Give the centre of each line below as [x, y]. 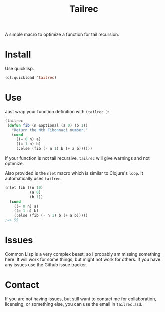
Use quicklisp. [20, 69]
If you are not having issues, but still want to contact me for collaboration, [81, 299]
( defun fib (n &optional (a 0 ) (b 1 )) [48, 125]
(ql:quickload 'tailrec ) [31, 78]
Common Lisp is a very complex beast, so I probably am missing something [83, 254]
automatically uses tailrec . [34, 179]
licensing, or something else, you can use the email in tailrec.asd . [74, 304]
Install [18, 55]
